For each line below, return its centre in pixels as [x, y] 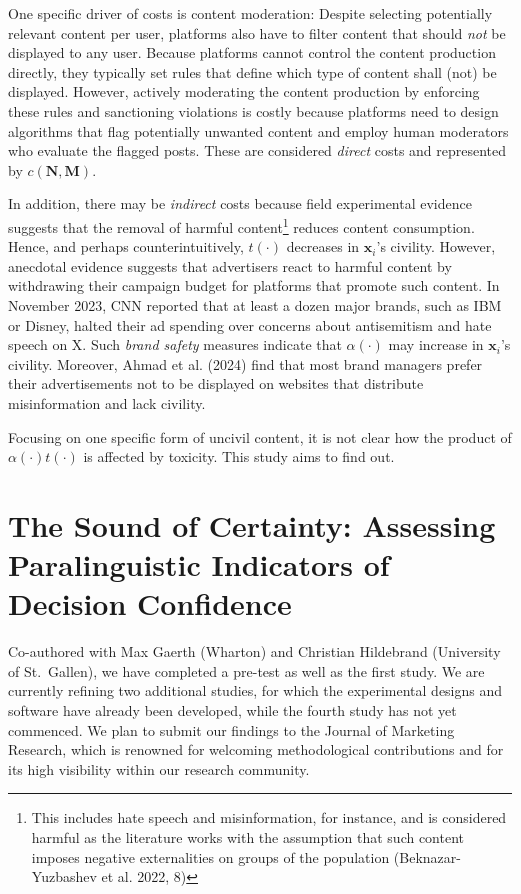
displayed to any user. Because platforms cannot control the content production [252, 52]
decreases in [323, 246]
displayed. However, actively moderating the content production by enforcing [244, 91]
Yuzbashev [64, 876]
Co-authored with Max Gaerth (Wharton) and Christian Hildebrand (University [254, 651]
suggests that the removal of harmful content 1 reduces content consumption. [241, 225]
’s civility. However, [436, 246]
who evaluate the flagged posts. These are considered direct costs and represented [257, 150]
